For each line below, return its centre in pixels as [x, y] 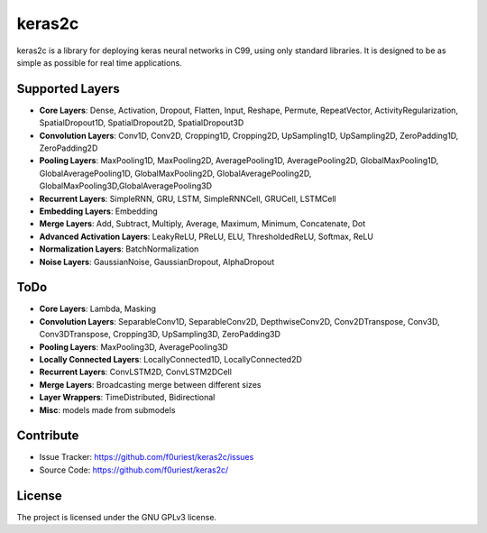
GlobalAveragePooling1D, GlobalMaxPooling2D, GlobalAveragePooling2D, [175, 173]
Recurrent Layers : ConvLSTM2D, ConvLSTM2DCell [135, 372]
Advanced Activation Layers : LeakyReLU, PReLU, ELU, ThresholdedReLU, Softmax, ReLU [207, 236]
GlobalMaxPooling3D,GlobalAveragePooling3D [125, 186]
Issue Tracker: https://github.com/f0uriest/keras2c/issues [147, 457]
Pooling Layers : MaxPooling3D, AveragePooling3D [134, 346]
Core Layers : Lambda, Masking [98, 309]
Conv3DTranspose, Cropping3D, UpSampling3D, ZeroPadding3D [160, 335]
